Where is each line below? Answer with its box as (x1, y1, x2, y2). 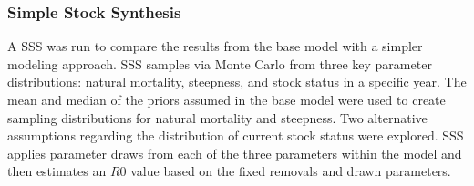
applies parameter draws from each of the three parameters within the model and (7, 143, 462, 162)
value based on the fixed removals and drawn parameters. (130, 161, 451, 181)
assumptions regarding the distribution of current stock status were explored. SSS (7, 126, 464, 145)
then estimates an (7, 161, 107, 181)
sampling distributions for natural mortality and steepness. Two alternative (7, 108, 428, 127)
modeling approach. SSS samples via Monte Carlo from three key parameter (7, 54, 432, 73)
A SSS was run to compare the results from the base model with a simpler (7, 36, 423, 56)
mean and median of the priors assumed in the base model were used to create (7, 90, 446, 108)
